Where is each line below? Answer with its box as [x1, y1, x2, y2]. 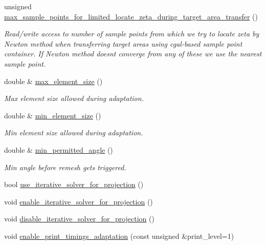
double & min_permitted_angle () [4, 144, 113, 155]
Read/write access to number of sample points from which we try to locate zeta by [4, 28, 259, 39]
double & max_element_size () [4, 75, 103, 86]
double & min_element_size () [4, 110, 101, 120]
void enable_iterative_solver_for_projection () [4, 196, 153, 207]
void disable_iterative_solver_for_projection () [4, 213, 154, 224]
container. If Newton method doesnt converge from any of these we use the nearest [4, 48, 262, 59]
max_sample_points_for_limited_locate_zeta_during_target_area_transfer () [4, 11, 258, 22]
